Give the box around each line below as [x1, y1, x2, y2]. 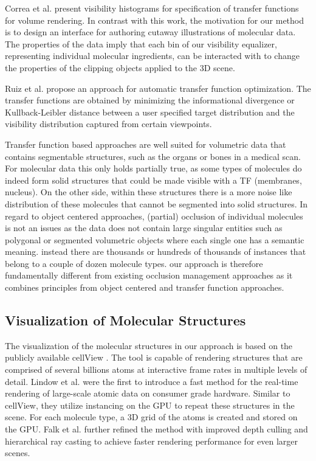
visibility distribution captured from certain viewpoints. [5, 117, 212, 130]
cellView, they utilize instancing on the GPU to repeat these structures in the [5, 398, 295, 411]
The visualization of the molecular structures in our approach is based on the [5, 339, 293, 352]
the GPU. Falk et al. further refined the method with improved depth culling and [5, 423, 308, 435]
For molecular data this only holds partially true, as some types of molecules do [5, 162, 302, 175]
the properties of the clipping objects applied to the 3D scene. [5, 61, 235, 74]
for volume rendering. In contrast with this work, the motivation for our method [5, 13, 304, 26]
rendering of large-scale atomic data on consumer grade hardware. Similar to [5, 387, 290, 400]
